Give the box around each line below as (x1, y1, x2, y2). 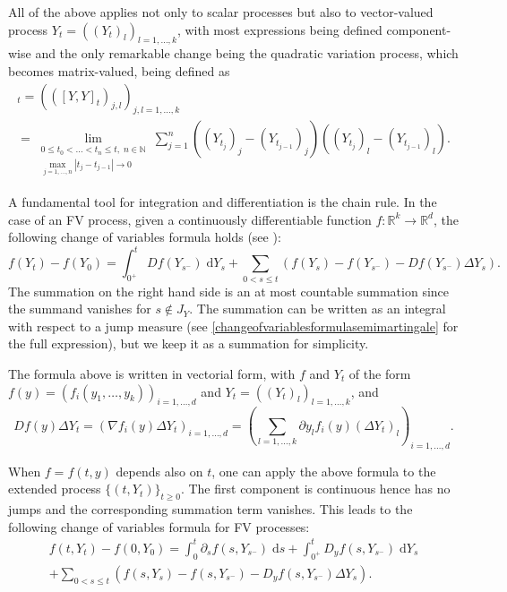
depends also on (116, 461, 203, 480)
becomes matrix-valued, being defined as (8, 61, 230, 80)
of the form (348, 364, 411, 382)
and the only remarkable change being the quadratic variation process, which (35, 44, 459, 63)
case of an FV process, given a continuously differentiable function (8, 210, 372, 228)
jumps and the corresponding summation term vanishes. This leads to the (8, 500, 413, 519)
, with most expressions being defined (176, 20, 382, 39)
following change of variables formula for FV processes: (8, 517, 310, 536)
